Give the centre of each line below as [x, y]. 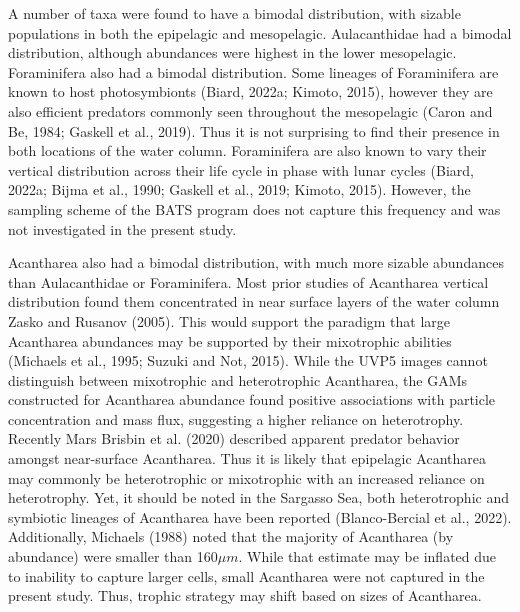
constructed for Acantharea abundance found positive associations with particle [252, 399]
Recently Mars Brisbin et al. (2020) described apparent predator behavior [234, 438]
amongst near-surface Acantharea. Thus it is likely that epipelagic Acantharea [247, 458]
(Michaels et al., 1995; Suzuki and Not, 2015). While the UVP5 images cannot [248, 360]
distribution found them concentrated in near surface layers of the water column [254, 301]
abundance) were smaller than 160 [113, 556]
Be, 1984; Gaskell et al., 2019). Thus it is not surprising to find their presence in [254, 130]
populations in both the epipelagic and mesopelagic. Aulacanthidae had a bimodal [260, 32]
